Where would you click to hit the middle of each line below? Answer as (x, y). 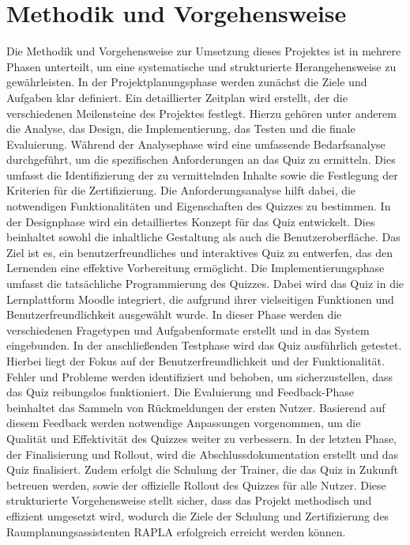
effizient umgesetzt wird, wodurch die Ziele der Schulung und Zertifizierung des (198, 515)
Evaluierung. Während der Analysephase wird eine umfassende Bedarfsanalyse (196, 144)
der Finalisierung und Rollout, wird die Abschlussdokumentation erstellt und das (203, 454)
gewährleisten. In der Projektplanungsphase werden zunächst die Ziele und (187, 82)
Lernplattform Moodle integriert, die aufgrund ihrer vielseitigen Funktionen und (200, 299)
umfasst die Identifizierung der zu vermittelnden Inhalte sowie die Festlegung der (202, 174)
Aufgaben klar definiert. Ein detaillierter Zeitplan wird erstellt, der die (177, 97)
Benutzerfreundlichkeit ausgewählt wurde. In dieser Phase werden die (174, 314)
